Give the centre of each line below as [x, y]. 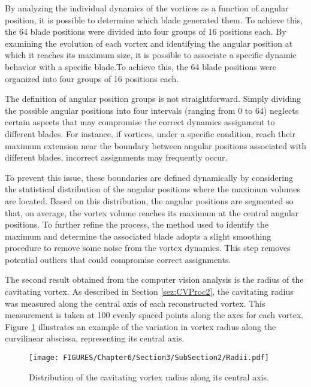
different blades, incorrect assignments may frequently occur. [116, 157]
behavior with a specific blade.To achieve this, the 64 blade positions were [141, 66]
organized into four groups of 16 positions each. [92, 78]
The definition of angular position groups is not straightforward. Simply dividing [153, 99]
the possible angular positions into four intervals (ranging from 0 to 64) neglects [152, 110]
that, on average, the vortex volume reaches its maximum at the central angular [152, 212]
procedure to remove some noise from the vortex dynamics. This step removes [148, 248]
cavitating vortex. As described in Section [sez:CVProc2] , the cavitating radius [149, 291]
